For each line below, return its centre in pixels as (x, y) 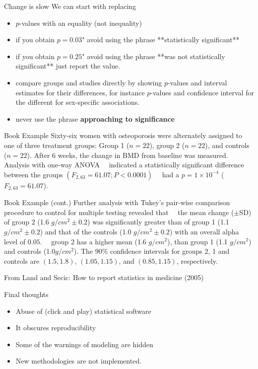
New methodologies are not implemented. (79, 361)
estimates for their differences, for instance (80, 92)
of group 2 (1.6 (27, 222)
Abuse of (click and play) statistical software (83, 311)
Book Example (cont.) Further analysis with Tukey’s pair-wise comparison (117, 202)
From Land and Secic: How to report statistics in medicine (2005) (104, 277)
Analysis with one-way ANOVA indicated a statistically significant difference (124, 165)
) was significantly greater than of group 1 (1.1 (158, 222)
